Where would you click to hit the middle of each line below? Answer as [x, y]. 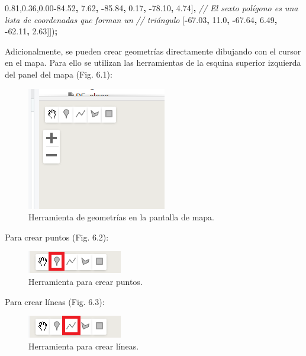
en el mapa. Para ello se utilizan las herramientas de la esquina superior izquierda [153, 62]
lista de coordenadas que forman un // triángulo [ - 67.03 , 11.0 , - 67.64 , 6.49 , [141, 19]
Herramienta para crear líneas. [84, 346]
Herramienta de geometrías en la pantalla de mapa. [122, 217]
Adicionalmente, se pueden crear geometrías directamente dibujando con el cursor [153, 51]
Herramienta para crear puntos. [86, 281]
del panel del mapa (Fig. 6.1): [59, 74]
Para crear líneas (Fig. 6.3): [55, 301]
